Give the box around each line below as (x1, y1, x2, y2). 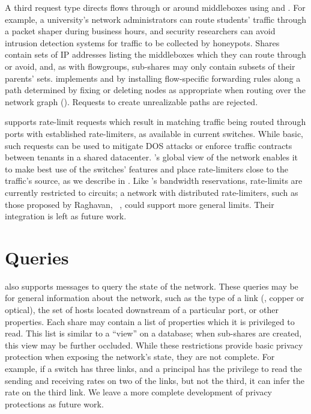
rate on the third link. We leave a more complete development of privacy (5, 386, 273, 398)
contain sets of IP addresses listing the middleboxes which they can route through (5, 48, 306, 61)
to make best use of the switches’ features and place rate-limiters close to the (5, 162, 288, 175)
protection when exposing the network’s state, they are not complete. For (5, 350, 275, 363)
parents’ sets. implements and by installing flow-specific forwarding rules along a (5, 72, 301, 84)
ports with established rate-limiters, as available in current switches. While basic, (5, 127, 304, 139)
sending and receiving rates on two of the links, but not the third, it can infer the (5, 374, 304, 386)
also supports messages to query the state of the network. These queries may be (5, 279, 298, 292)
